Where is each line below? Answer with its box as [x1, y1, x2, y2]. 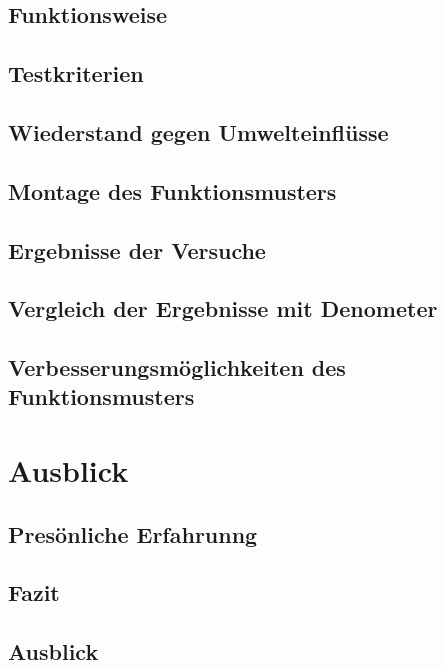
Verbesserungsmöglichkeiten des [8, 352, 346, 383]
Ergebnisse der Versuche [8, 234, 266, 265]
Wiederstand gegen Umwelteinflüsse [8, 116, 389, 147]
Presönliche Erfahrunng [8, 518, 258, 549]
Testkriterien [8, 58, 144, 89]
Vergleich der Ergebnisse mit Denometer [8, 293, 438, 324]
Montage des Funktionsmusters [8, 175, 337, 206]
